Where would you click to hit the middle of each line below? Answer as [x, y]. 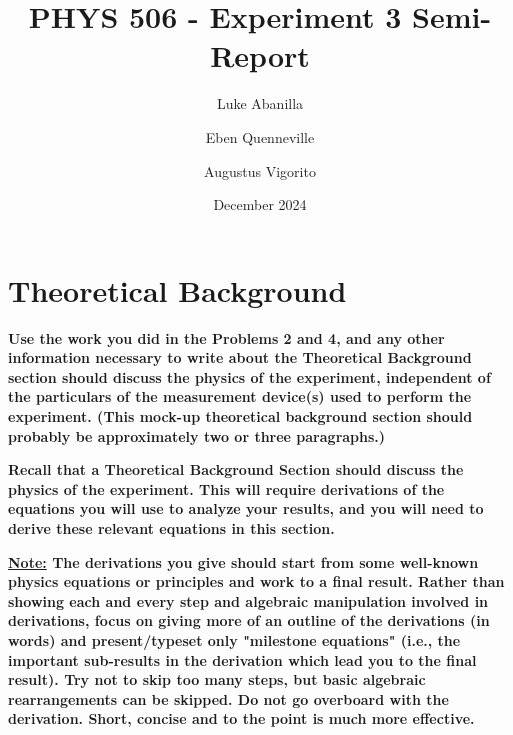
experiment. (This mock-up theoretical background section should [240, 416]
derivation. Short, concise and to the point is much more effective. [241, 718]
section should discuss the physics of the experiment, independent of [249, 376]
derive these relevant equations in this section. [171, 527]
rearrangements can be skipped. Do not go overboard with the [228, 698]
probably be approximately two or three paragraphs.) [197, 435]
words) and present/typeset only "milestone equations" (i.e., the [234, 639]
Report [260, 55]
